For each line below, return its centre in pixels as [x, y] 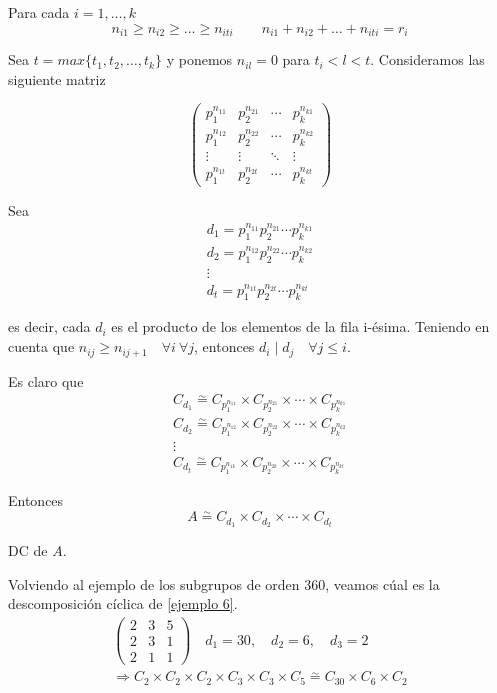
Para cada [39, 12]
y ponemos [199, 59]
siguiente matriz [57, 78]
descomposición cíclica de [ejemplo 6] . [123, 603]
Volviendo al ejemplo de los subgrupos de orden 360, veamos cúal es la [224, 583]
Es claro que [46, 380]
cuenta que [41, 346]
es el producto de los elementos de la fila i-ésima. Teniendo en [300, 326]
